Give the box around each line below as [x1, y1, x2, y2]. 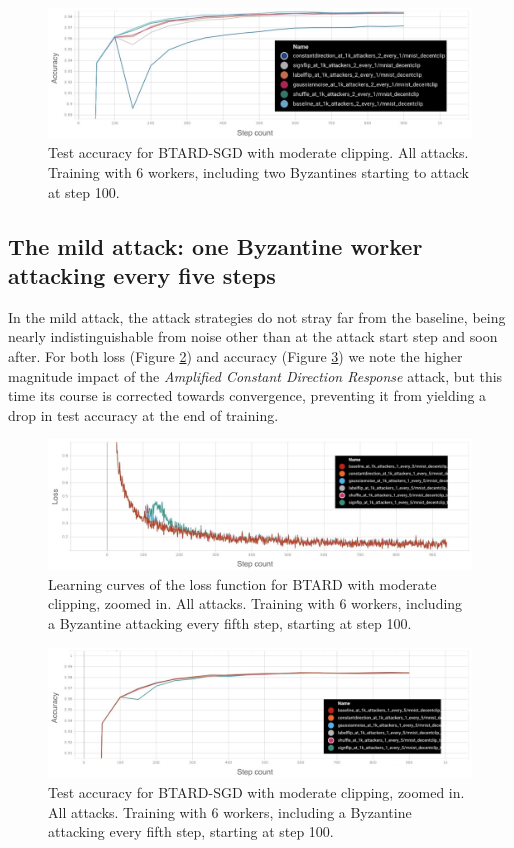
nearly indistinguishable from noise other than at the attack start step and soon [8, 326, 498, 347]
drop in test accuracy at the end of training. [8, 404, 279, 425]
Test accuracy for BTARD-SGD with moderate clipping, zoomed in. [48, 782, 465, 803]
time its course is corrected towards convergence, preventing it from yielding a [8, 385, 487, 406]
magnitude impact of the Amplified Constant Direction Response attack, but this [8, 365, 503, 386]
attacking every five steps [8, 260, 276, 290]
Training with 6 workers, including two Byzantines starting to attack [48, 162, 469, 183]
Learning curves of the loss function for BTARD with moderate [48, 573, 437, 594]
